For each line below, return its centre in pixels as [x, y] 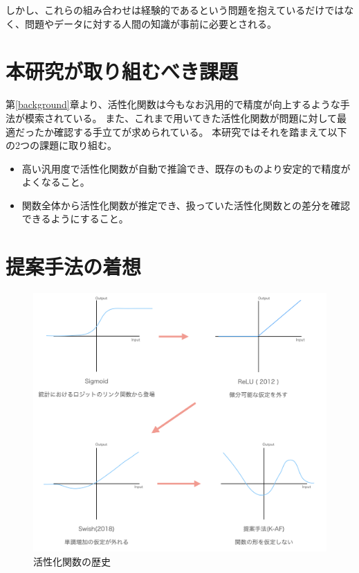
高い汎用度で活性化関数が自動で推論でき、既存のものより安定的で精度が [186, 168]
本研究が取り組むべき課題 [122, 71]
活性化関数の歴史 [72, 561]
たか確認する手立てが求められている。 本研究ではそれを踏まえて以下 [191, 131]
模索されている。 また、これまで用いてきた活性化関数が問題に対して [181, 117]
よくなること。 [56, 182]
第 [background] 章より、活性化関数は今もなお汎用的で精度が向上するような [173, 104]
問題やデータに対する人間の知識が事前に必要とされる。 [150, 23]
